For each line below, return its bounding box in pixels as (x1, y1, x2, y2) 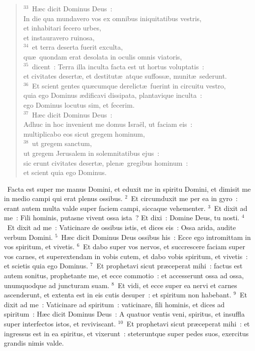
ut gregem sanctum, (32, 138, 92, 148)
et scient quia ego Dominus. (23, 167, 107, 177)
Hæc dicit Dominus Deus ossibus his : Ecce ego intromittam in (61, 232, 251, 242)
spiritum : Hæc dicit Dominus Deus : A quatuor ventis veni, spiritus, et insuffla (4, 309, 245, 319)
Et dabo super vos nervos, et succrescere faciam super (83, 241, 245, 252)
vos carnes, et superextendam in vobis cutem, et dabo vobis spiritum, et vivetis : (4, 251, 248, 261)
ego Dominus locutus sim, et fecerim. (23, 99, 135, 110)
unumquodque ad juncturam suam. (4, 280, 110, 290)
